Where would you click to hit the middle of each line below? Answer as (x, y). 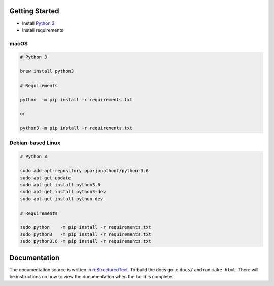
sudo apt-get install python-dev (62, 199)
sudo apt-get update (45, 178)
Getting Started (34, 11)
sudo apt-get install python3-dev (63, 192)
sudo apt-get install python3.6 (60, 185)
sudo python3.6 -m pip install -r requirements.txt (86, 241)
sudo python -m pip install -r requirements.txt (86, 227)
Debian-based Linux (35, 143)
